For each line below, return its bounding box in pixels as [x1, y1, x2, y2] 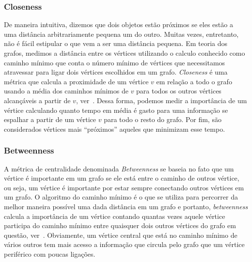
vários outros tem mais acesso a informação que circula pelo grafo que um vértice [4, 239, 245, 249]
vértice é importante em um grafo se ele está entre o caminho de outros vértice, [4, 173, 239, 183]
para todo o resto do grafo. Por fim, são [104, 114, 221, 124]
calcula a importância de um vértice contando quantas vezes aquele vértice [4, 211, 225, 221]
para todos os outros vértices [136, 86, 221, 96]
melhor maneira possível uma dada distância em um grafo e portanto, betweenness [4, 201, 248, 211]
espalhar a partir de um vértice [4, 114, 96, 124]
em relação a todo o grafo [156, 76, 232, 86]
